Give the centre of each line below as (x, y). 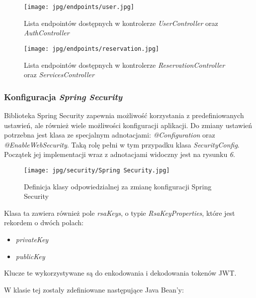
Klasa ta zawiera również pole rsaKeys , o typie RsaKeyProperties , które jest (120, 213)
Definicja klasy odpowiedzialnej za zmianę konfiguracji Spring (118, 186)
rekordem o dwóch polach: (44, 223)
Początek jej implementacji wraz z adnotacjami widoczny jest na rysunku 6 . (120, 154)
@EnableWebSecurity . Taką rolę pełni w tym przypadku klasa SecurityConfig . (122, 144)
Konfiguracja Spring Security (63, 96)
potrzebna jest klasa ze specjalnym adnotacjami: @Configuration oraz (110, 135)
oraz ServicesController (59, 74)
